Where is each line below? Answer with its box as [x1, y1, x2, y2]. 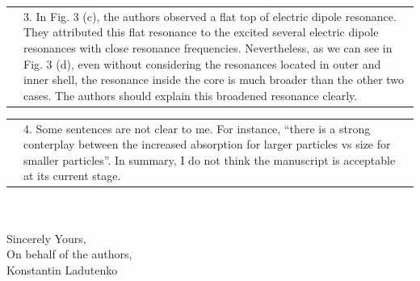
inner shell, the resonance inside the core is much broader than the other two [23, 71, 405, 88]
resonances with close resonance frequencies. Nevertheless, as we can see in [23, 39, 393, 56]
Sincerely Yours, [6, 229, 86, 246]
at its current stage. [23, 167, 121, 184]
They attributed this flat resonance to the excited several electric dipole [23, 23, 379, 40]
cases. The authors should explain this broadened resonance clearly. [23, 86, 358, 103]
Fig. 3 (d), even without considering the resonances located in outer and [23, 55, 381, 72]
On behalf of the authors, [6, 245, 132, 262]
